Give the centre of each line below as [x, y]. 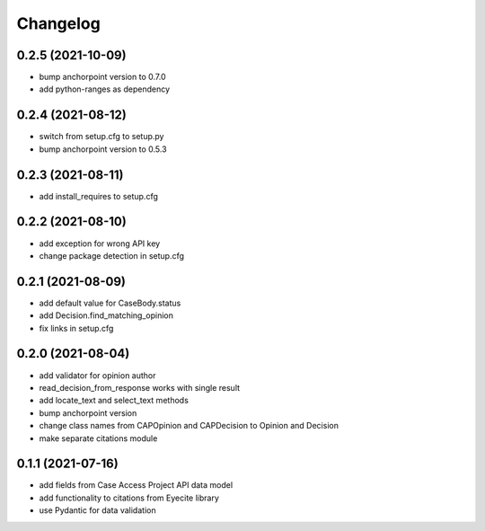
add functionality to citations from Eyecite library [129, 498]
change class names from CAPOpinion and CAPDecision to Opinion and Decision [189, 426]
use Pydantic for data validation [97, 510]
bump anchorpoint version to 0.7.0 [102, 77]
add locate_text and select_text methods [114, 401]
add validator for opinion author [97, 375]
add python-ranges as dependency [105, 89]
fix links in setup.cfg [76, 328]
